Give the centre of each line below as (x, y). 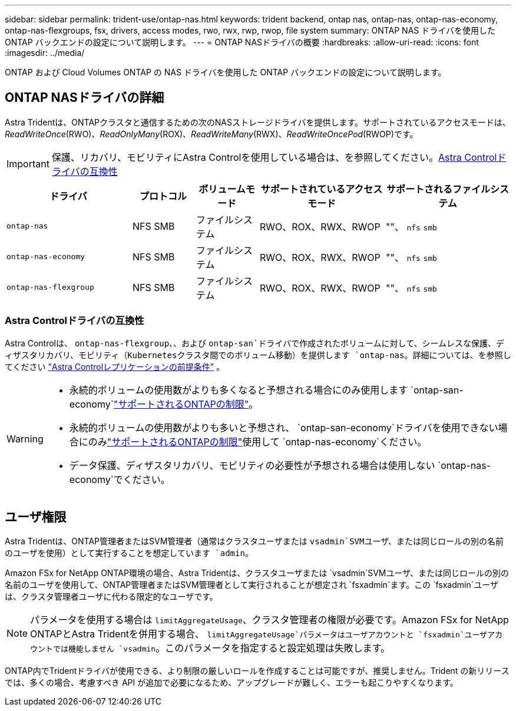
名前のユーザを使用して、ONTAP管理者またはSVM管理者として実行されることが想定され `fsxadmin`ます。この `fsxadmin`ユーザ (252, 585)
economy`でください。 (120, 479)
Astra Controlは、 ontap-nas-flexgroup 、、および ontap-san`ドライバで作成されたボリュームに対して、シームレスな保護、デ (255, 343)
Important (28, 163)
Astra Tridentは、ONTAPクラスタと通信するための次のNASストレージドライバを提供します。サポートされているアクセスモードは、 (258, 122)
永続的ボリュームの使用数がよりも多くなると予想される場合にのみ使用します (239, 390)
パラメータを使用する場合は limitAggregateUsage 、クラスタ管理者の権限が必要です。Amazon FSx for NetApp (269, 620)
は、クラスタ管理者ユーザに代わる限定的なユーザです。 (111, 597)
